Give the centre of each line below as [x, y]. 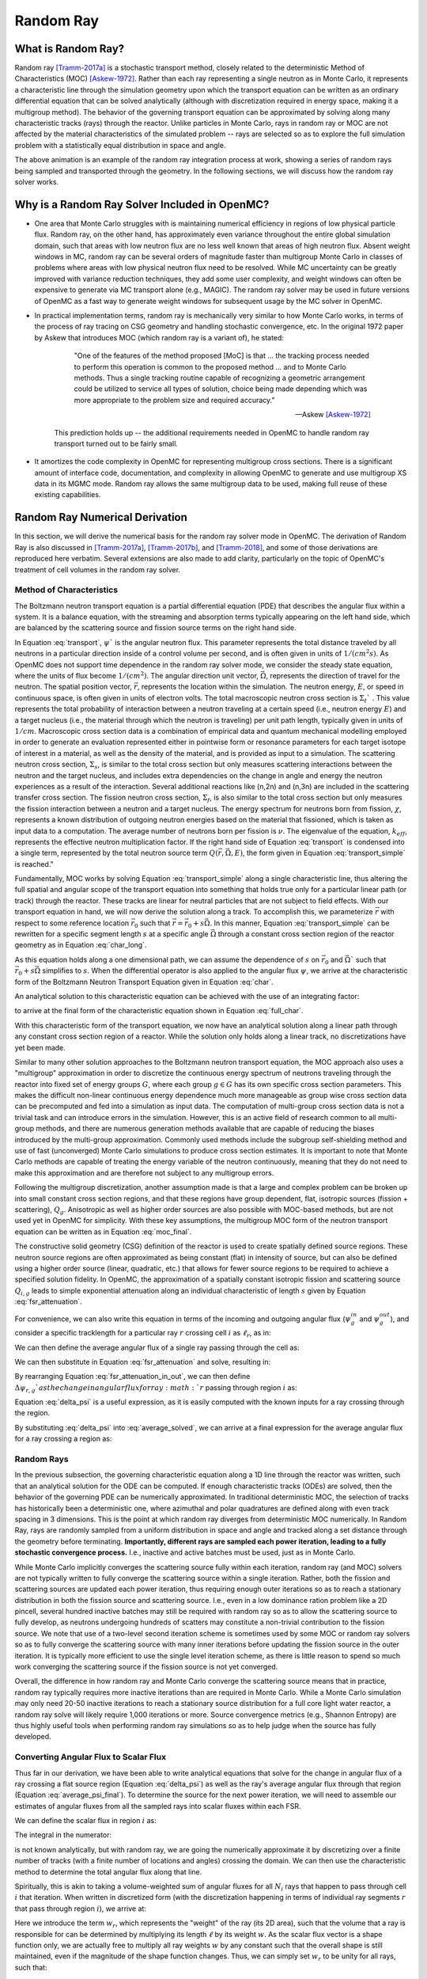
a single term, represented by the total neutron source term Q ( [117, 853]
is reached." [34, 864]
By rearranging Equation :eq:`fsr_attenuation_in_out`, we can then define [132, 1377]
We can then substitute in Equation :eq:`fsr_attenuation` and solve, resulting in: [143, 1362]
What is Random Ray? [70, 49]
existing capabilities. [68, 495]
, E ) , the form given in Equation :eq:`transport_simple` [318, 853]
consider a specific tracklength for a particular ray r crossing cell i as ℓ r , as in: [143, 1334]
